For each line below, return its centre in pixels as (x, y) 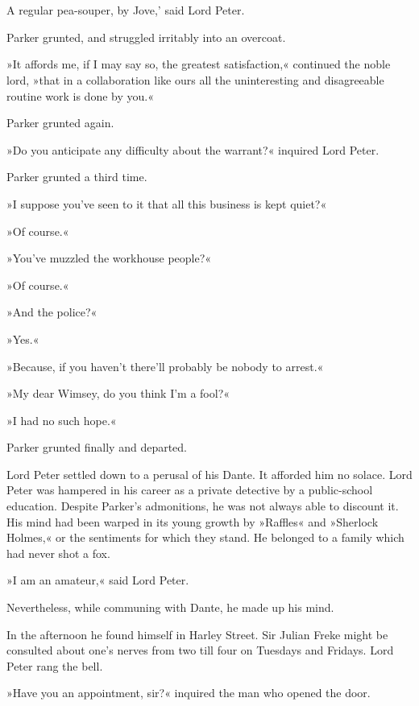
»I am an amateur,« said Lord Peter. (98, 580)
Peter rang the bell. (55, 665)
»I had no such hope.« (62, 420)
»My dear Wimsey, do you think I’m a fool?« (118, 393)
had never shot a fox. (58, 553)
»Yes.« (23, 339)
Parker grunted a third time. (77, 177)
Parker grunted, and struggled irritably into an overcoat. (146, 37)
